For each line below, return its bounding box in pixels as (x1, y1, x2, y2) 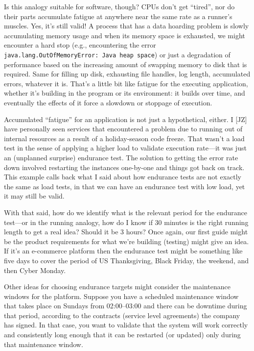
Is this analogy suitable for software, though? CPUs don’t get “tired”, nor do (4, 1, 235, 11)
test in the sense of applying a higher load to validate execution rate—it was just (4, 143, 247, 153)
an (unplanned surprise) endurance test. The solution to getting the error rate (4, 152, 238, 162)
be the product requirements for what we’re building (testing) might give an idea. (4, 236, 249, 246)
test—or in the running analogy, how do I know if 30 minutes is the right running (4, 217, 249, 227)
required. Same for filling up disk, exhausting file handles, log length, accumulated (4, 69, 251, 79)
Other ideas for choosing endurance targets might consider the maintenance (4, 281, 231, 292)
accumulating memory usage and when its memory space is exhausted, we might (4, 30, 245, 40)
